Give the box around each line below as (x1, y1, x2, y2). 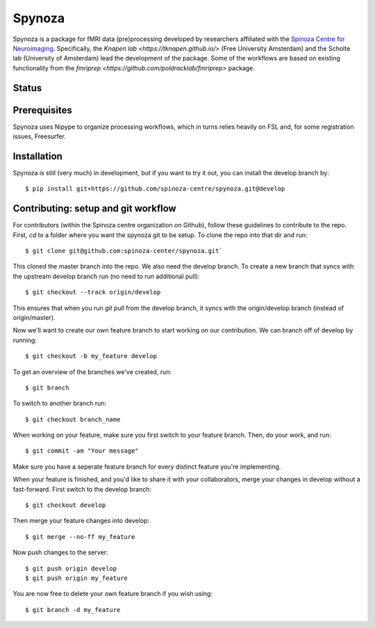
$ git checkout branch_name (25, 415, 121, 424)
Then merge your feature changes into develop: (12, 517, 149, 525)
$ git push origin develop (25, 564, 117, 572)
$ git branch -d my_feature (25, 606, 121, 613)
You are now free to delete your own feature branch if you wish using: (12, 590, 213, 598)
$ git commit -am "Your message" (25, 447, 139, 455)
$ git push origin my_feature (25, 574, 128, 582)
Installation (12, 150, 62, 162)
